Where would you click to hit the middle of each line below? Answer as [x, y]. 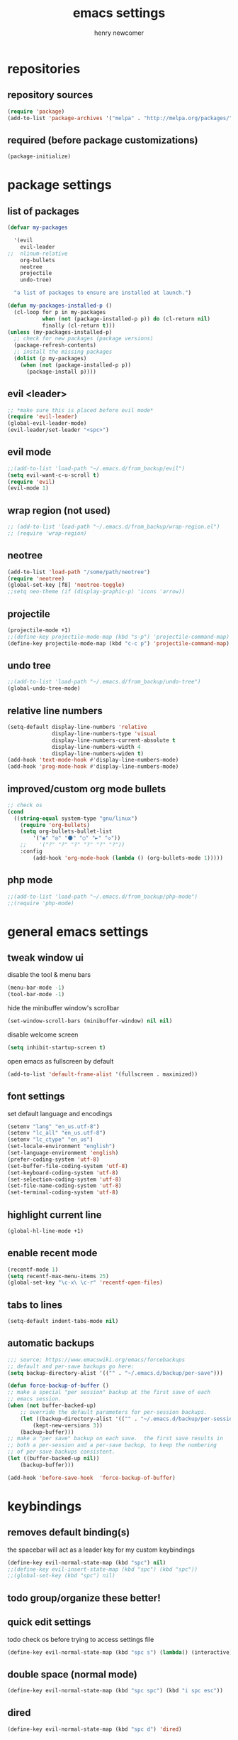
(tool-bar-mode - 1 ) [36, 995]
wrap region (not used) [59, 510]
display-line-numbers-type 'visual [104, 733]
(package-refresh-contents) [55, 345]
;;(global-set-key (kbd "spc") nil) [61, 1576]
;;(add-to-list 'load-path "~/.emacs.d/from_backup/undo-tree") [104, 682]
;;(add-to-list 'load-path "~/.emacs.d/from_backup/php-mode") [103, 897]
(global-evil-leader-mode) [47, 423]
